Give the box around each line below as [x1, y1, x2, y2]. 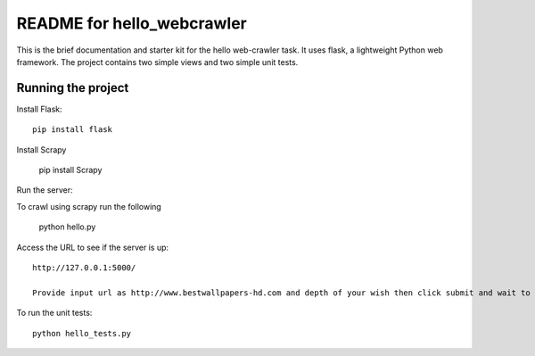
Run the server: [16, 185, 73, 195]
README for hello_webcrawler [16, 13, 247, 33]
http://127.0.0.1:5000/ [32, 262, 136, 272]
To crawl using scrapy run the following [16, 201, 162, 211]
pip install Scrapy [38, 165, 103, 176]
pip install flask [32, 125, 113, 135]
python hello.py [38, 221, 96, 232]
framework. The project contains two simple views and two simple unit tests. [16, 56, 299, 67]
